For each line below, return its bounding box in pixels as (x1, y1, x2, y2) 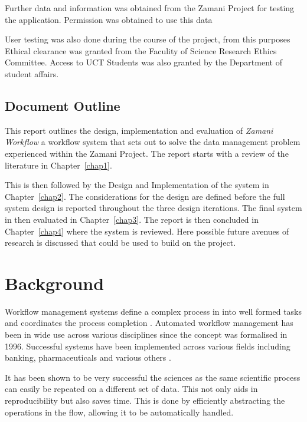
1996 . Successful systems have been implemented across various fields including (5, 339, 290, 352)
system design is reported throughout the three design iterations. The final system (5, 202, 302, 214)
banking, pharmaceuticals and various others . (5, 351, 171, 364)
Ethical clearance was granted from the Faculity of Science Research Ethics (5, 44, 277, 57)
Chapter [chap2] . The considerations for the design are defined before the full (5, 190, 285, 202)
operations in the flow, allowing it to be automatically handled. (5, 405, 234, 418)
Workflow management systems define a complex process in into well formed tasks (5, 305, 302, 317)
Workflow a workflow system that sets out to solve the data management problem (5, 136, 301, 148)
